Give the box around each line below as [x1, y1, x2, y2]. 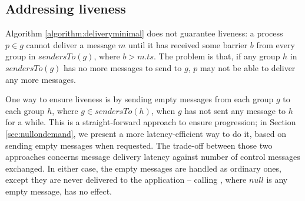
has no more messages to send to [64, 61, 182, 73]
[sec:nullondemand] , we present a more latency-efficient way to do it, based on [5, 127, 287, 139]
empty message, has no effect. [5, 185, 112, 197]
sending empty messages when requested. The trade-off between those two [5, 139, 273, 151]
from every [256, 38, 295, 51]
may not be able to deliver [200, 61, 296, 73]
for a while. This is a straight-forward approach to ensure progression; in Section [5, 116, 296, 128]
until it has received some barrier [128, 38, 248, 51]
